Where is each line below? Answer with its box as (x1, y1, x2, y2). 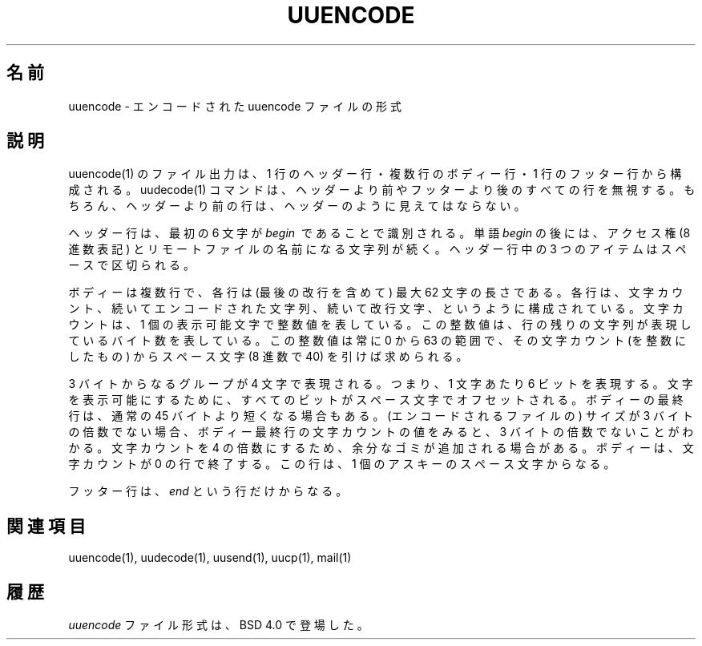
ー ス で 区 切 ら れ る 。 (68, 258, 195, 273)
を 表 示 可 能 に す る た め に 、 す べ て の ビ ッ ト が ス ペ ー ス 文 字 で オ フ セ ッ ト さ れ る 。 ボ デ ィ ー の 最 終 (68, 393, 684, 407)
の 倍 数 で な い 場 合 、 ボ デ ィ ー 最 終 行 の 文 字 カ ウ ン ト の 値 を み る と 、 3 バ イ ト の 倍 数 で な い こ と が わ (68, 425, 694, 439)
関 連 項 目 (6, 515, 86, 536)
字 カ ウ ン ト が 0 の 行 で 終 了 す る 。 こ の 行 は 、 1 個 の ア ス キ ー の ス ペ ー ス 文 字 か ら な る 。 (68, 457, 615, 471)
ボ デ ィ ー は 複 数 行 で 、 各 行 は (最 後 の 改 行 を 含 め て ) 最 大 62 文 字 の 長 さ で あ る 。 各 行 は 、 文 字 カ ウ (68, 285, 684, 300)
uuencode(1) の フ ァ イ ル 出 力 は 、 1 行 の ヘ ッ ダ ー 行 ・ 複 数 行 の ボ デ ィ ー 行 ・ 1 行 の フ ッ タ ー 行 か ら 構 (68, 167, 682, 181)
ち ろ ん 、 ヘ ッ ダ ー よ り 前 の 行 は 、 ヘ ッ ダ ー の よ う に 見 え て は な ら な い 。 (68, 199, 526, 213)
